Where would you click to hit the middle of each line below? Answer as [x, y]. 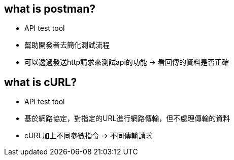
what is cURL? [41, 82]
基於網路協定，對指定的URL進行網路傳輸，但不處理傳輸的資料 [127, 118]
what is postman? [50, 9]
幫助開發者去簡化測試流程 [67, 45]
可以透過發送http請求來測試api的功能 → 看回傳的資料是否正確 [127, 62]
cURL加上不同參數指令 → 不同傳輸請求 [89, 136]
